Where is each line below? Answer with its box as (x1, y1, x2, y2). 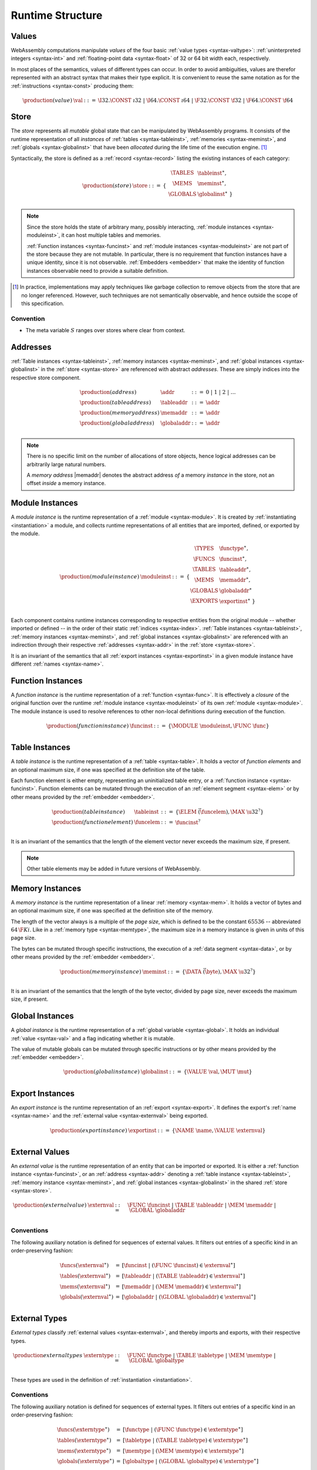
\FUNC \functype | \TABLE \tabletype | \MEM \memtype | (127, 1352, 276, 1358)
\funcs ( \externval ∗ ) (59, 1261, 109, 1268)
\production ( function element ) (52, 819, 133, 826)
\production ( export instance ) (50, 1127, 127, 1134)
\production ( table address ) (79, 399, 151, 406)
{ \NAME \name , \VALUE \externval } (171, 1127, 266, 1134)
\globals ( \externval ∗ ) (59, 1292, 114, 1300)
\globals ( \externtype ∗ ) (56, 1457, 114, 1465)
